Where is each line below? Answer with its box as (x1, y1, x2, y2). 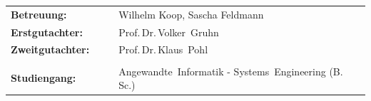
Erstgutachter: (11, 24, 83, 39)
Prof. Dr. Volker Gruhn (118, 24, 219, 39)
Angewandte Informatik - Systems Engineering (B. (118, 63, 343, 78)
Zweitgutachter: (11, 42, 90, 57)
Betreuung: (11, 6, 67, 21)
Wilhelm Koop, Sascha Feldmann (118, 6, 264, 21)
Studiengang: (11, 70, 76, 85)
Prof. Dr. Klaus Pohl (118, 42, 208, 57)
